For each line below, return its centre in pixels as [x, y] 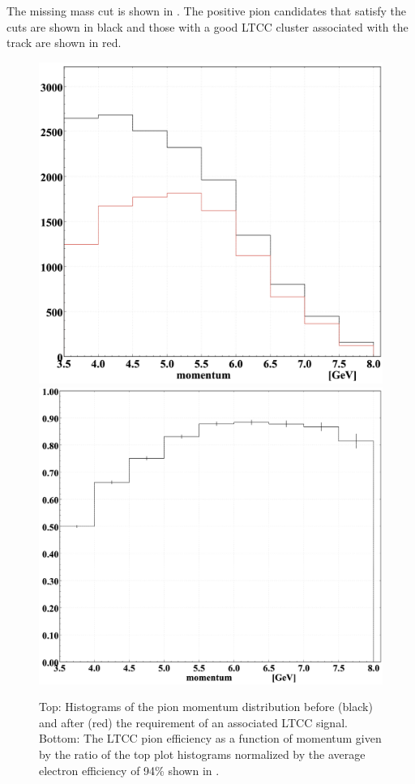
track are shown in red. [64, 43]
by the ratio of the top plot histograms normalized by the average [202, 754]
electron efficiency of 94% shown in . [129, 770]
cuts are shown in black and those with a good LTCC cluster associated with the [207, 26]
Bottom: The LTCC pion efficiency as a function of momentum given [210, 738]
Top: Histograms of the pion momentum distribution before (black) [206, 707]
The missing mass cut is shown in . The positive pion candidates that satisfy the [207, 11]
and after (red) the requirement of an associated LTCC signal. [193, 722]
